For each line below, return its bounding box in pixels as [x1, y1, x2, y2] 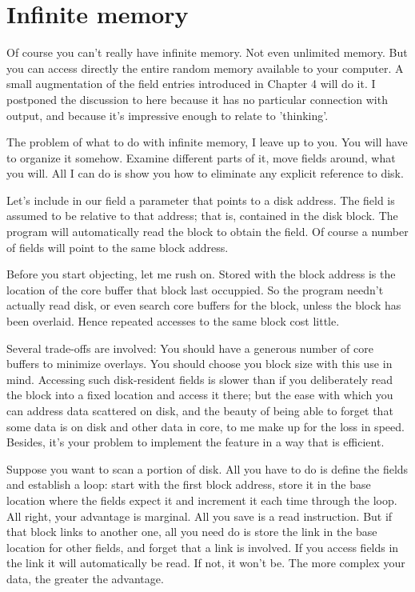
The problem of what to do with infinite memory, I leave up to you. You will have [6, 134, 408, 150]
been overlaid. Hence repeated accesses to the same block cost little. [6, 313, 340, 330]
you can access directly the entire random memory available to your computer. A [6, 59, 404, 76]
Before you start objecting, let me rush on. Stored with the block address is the [6, 266, 396, 282]
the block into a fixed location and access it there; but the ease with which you [6, 386, 393, 403]
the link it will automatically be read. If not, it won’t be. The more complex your [6, 554, 405, 571]
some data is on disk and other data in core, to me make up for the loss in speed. [6, 418, 405, 434]
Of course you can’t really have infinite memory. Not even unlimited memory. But [6, 44, 408, 61]
